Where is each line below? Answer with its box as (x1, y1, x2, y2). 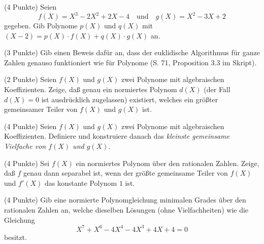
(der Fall (204, 84, 230, 95)
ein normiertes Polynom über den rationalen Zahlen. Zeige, (76, 157, 259, 168)
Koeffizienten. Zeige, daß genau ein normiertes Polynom (4, 84, 177, 95)
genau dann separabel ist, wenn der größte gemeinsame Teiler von (23, 168, 228, 178)
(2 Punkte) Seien (4, 74, 57, 85)
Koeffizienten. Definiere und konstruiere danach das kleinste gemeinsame (4, 131, 229, 141)
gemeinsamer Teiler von (4, 104, 78, 114)
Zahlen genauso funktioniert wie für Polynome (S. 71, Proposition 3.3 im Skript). (4, 57, 257, 67)
